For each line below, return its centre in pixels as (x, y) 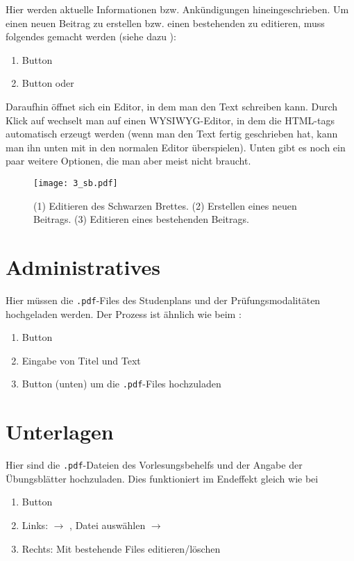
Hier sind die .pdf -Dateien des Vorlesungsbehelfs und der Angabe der (154, 465)
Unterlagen (60, 432)
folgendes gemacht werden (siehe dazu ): (91, 36)
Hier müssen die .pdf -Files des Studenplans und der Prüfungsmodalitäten (163, 300)
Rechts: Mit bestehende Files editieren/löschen (121, 548)
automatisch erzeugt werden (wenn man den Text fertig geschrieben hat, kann (172, 134)
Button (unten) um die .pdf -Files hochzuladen (121, 384)
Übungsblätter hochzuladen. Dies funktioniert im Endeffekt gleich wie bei (162, 478)
